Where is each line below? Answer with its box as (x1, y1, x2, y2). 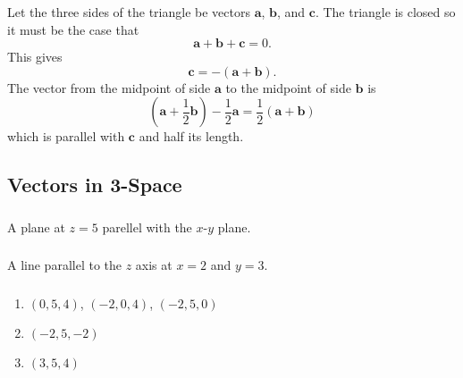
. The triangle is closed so (315, 2, 456, 21)
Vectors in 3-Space (7, 171, 182, 198)
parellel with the (102, 217, 192, 236)
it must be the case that (7, 20, 139, 38)
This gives (7, 47, 63, 66)
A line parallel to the (7, 256, 122, 274)
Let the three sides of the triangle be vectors (7, 2, 250, 21)
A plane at (7, 217, 65, 236)
